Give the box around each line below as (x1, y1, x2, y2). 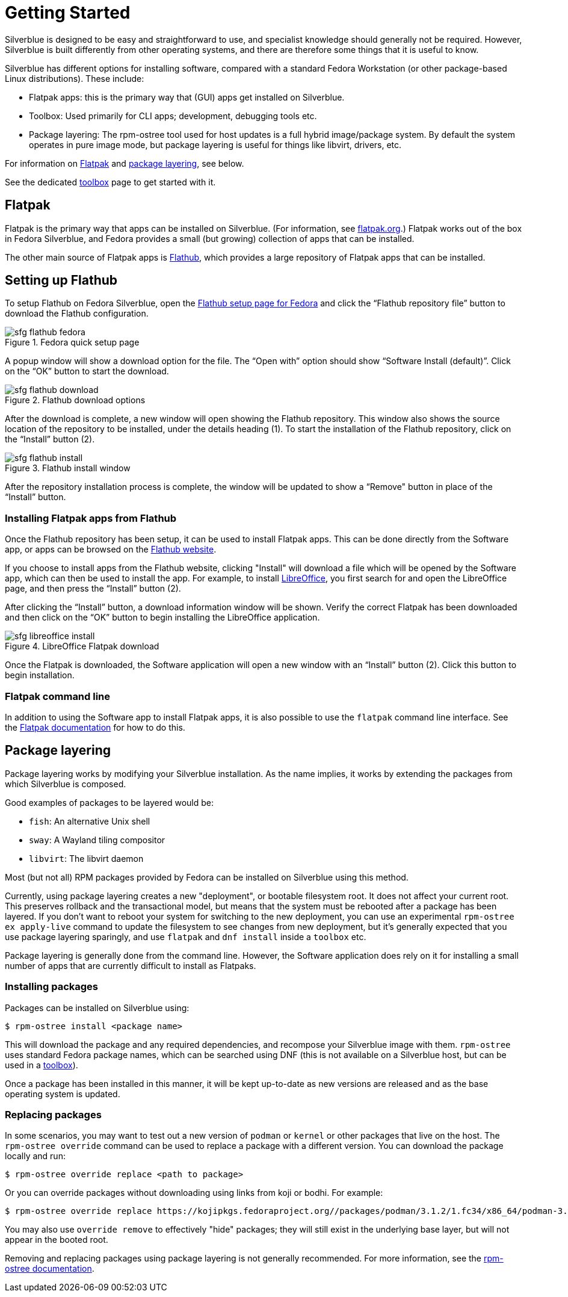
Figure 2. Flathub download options (5, 395, 146, 406)
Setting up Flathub (5, 273, 118, 288)
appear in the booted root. (5, 1234, 108, 1245)
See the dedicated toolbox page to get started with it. (5, 176, 216, 187)
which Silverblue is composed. (5, 778, 126, 789)
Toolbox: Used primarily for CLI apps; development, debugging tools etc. (29, 110, 317, 121)
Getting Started (5, 2, 131, 23)
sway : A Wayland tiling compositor (29, 834, 165, 845)
